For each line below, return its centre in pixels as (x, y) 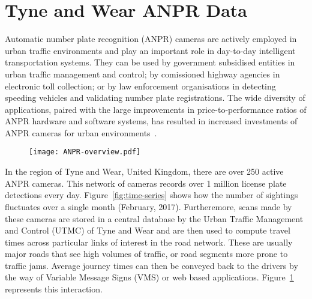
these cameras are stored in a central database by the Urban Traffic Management (154, 218)
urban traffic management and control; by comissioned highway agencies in (142, 74)
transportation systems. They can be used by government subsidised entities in (150, 62)
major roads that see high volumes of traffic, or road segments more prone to (146, 254)
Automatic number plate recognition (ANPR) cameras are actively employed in (151, 39)
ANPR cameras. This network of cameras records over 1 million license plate (146, 183)
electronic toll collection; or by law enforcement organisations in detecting (140, 86)
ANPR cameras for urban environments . (81, 132)
